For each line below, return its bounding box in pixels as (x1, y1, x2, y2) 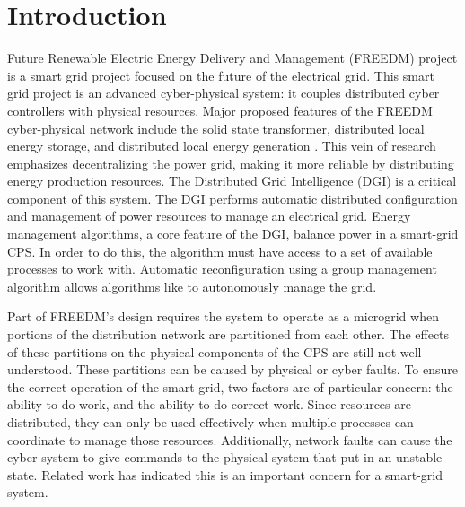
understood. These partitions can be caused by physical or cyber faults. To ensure (7, 360, 459, 379)
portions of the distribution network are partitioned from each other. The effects (7, 325, 450, 344)
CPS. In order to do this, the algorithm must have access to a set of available (7, 241, 433, 260)
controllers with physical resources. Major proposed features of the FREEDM (7, 101, 433, 119)
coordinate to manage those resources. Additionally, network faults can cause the (7, 430, 452, 449)
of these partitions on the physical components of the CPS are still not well (7, 342, 422, 361)
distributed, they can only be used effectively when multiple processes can (7, 413, 414, 431)
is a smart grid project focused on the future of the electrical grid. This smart (7, 66, 434, 84)
